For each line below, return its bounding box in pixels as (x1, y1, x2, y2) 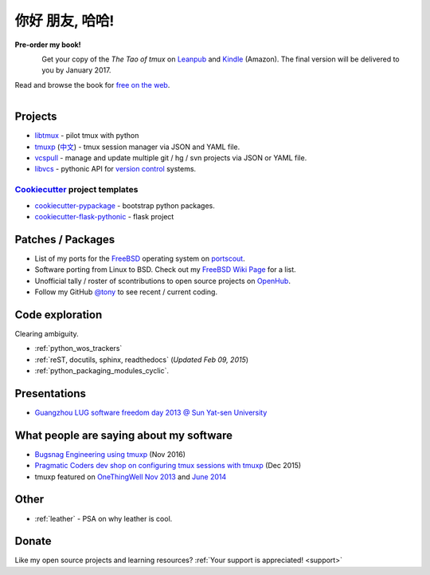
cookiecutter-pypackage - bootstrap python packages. (34, 200, 215, 211)
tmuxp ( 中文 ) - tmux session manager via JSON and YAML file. (34, 142, 240, 152)
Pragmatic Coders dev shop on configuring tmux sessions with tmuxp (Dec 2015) (34, 461, 302, 471)
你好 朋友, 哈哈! (14, 12, 115, 30)
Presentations (14, 387, 87, 400)
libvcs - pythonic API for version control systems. (34, 164, 197, 174)
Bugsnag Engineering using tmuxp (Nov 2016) (34, 449, 186, 459)
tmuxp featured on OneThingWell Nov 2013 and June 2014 (34, 471, 227, 482)
